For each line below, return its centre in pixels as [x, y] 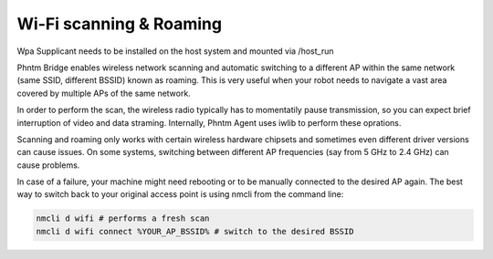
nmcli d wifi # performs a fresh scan [123, 218]
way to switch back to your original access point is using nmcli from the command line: [180, 194]
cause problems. [48, 165]
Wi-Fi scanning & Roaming [120, 24]
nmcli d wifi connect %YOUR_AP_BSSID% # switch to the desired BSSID [195, 231]
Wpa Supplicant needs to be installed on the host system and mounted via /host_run [175, 51]
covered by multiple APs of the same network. [104, 93]
